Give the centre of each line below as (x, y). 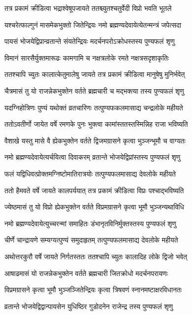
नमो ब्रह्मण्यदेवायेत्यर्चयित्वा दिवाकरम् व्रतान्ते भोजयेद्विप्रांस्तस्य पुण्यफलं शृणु (93, 157)
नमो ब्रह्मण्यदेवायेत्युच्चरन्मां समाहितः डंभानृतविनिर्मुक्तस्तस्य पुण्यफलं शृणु (90, 223)
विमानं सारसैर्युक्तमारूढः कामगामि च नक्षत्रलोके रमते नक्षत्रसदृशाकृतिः (87, 57)
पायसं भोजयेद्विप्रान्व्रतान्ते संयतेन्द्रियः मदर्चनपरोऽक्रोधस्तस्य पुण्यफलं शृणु (90, 41)
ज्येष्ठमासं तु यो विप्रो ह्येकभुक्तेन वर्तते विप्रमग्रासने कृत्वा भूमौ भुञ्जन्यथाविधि (94, 207)
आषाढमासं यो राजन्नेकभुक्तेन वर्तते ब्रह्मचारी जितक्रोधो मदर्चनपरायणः (86, 273)
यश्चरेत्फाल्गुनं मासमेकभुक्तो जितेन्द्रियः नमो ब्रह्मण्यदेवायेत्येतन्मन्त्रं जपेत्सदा (93, 24)
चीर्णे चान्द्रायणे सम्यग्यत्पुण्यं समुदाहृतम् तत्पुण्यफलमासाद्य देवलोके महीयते (91, 240)
